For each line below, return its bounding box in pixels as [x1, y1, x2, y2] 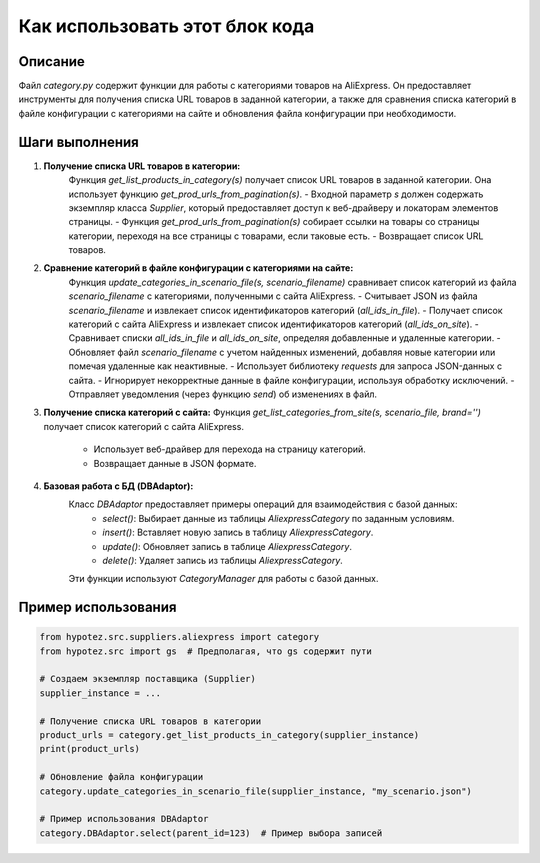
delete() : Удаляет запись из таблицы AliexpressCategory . [102, 554, 344, 566]
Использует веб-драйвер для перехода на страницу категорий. [93, 443, 367, 455]
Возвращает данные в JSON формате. [93, 457, 257, 469]
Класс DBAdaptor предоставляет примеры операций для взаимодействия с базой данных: [68, 498, 458, 510]
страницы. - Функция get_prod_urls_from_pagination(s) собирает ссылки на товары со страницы [68, 216, 480, 228]
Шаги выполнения [18, 133, 139, 150]
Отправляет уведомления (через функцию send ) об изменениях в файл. [68, 388, 378, 400]
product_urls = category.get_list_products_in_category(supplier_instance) [39, 730, 420, 741]
